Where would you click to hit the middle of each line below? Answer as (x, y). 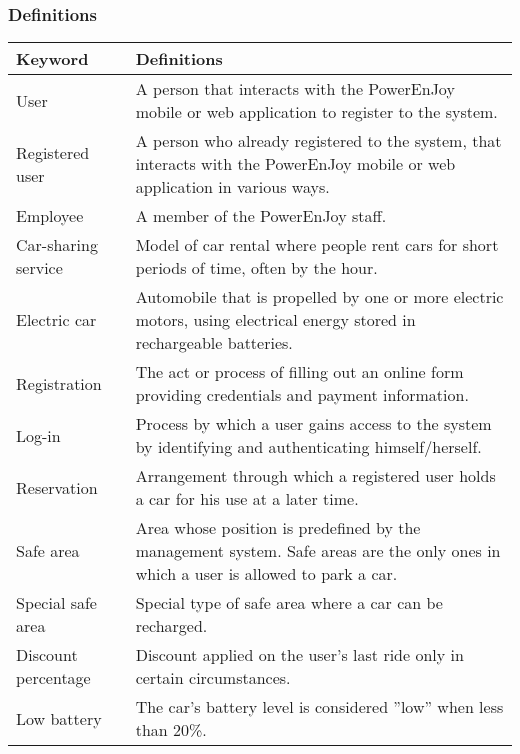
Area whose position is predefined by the (278, 528)
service (39, 268)
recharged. (171, 626)
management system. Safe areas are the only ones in (318, 551)
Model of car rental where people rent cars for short (317, 245)
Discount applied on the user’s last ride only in (299, 655)
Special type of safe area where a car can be (289, 603)
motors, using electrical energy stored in (275, 320)
